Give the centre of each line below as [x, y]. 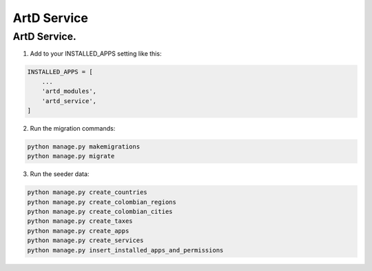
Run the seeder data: [60, 174]
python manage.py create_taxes [80, 221]
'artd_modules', [69, 91]
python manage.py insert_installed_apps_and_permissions [125, 250]
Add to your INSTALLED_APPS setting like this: [96, 54]
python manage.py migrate [71, 156]
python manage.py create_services [85, 240]
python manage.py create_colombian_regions [102, 202]
